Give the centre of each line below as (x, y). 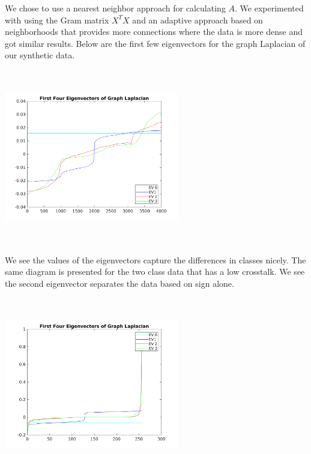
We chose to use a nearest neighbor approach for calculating (115, 8)
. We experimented (269, 8)
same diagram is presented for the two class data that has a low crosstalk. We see (155, 271)
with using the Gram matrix (57, 20)
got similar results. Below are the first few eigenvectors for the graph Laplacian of (155, 43)
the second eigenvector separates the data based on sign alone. (119, 283)
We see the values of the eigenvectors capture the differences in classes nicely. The (155, 259)
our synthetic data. (40, 55)
